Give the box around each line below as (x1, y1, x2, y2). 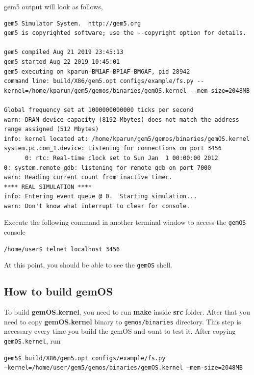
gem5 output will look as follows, (4, 1, 103, 11)
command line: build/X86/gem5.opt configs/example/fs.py (4, 78, 194, 85)
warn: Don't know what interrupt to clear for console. (4, 202, 190, 210)
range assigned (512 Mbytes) (4, 126, 99, 133)
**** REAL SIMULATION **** (4, 183, 92, 190)
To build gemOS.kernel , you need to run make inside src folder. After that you (4, 307, 250, 317)
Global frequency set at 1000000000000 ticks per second (4, 106, 194, 113)
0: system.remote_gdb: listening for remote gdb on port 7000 (4, 164, 211, 171)
